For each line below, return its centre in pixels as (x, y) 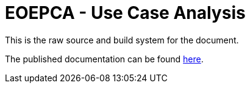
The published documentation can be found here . (104, 59)
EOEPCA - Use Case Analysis (125, 13)
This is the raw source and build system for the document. (122, 40)
